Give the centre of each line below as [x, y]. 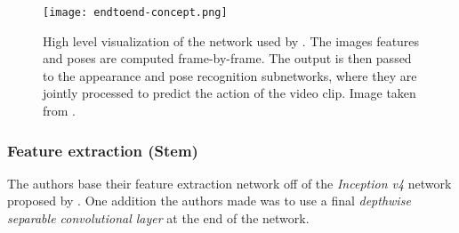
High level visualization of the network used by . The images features [231, 40]
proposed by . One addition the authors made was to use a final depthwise [209, 201]
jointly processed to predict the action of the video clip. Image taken [229, 93]
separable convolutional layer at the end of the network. [158, 218]
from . [60, 111]
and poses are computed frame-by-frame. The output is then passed [227, 58]
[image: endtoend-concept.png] [135, 12]
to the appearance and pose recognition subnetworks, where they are [230, 75]
